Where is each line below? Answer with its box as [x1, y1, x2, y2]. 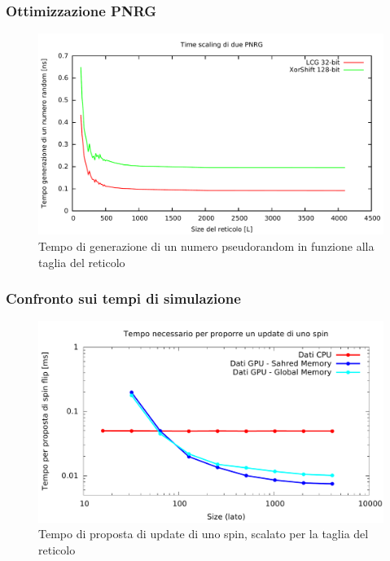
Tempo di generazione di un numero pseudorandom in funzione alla [38, 238, 375, 254]
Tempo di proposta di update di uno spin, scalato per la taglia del [38, 525, 369, 542]
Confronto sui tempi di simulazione [6, 288, 241, 309]
